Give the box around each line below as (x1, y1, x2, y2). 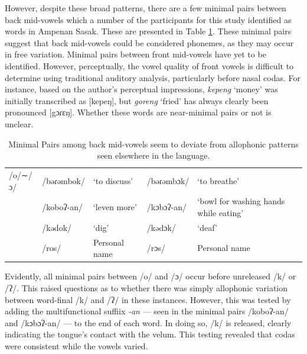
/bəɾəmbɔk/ (146, 174, 190, 186)
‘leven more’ (93, 201, 137, 213)
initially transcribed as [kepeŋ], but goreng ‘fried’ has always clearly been (5, 94, 269, 107)
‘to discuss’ (93, 174, 133, 186)
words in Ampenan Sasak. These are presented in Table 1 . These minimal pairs (5, 25, 292, 37)
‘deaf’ (197, 221, 217, 233)
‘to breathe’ (197, 174, 240, 186)
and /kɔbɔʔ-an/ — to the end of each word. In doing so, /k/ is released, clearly (5, 316, 292, 329)
